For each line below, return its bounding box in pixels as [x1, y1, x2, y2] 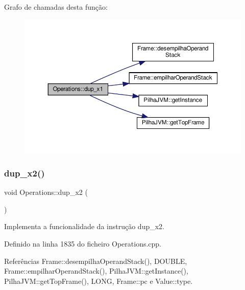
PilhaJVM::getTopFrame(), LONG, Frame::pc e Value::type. [4, 275, 193, 286]
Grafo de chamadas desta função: [4, 2, 108, 12]
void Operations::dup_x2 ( [4, 187, 88, 197]
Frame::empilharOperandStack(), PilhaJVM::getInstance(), [4, 265, 188, 276]
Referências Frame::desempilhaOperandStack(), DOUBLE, [4, 255, 187, 266]
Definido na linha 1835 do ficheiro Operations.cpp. [4, 238, 162, 249]
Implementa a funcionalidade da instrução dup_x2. [4, 221, 164, 232]
